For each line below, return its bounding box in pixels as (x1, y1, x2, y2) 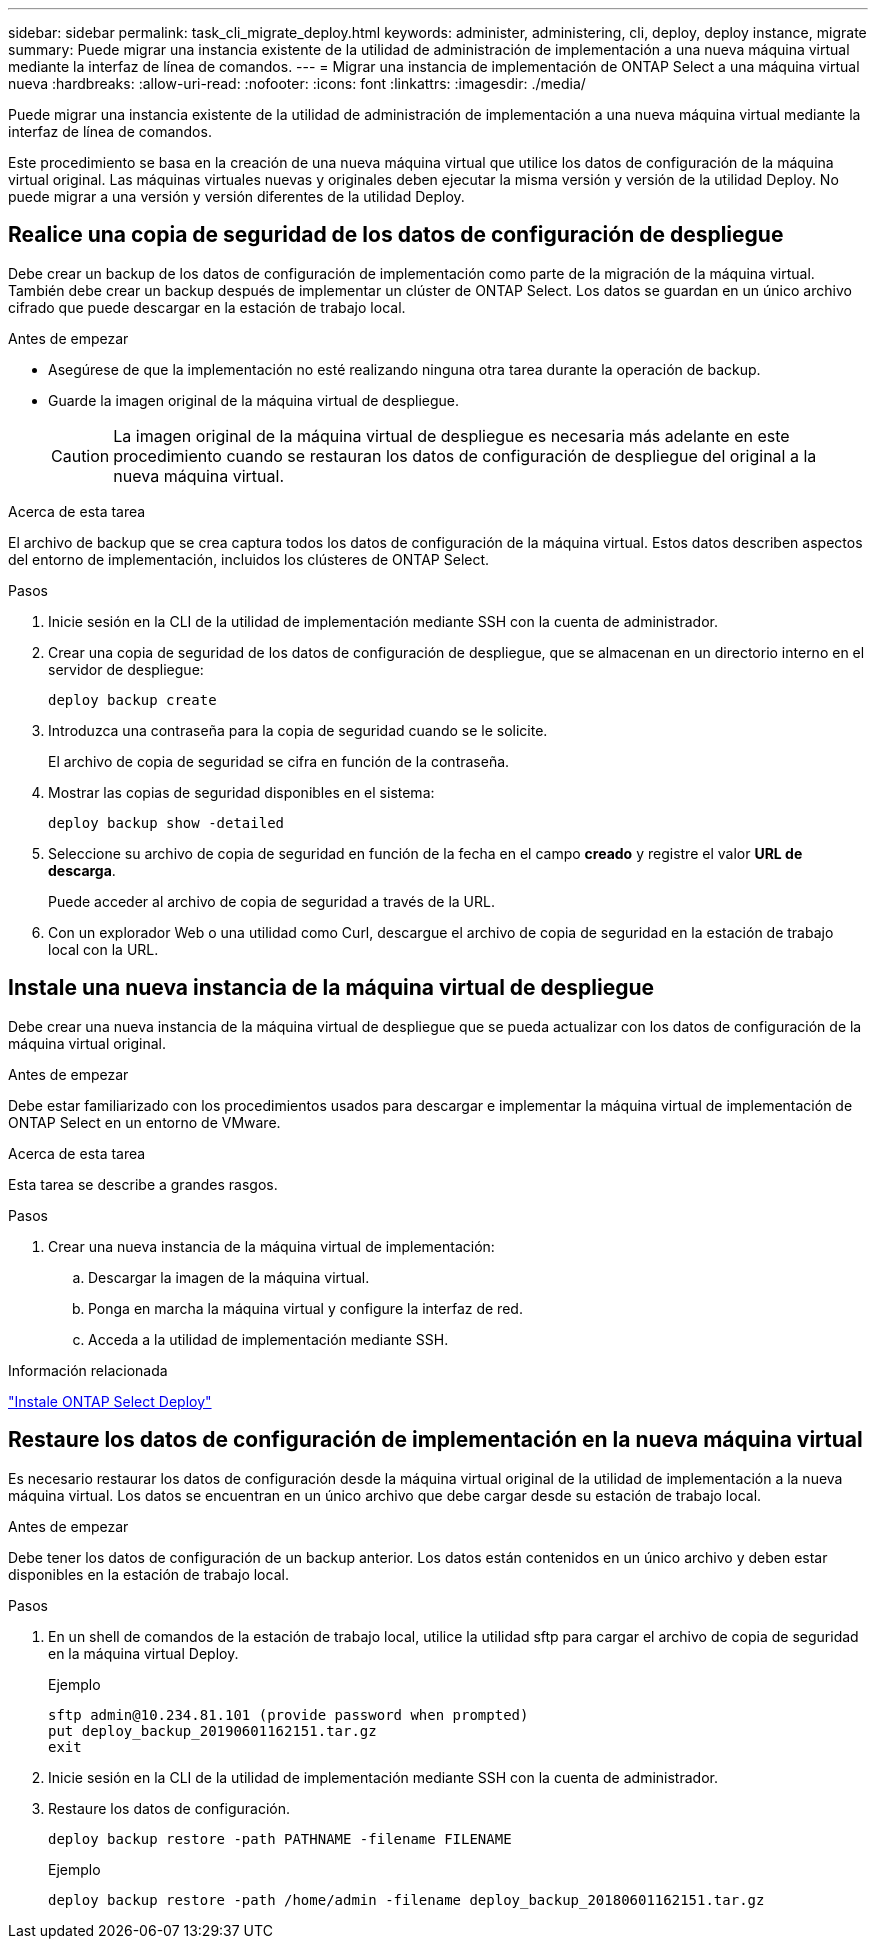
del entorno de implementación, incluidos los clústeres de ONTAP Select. (8, 550, 490, 568)
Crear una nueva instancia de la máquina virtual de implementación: (48, 1237, 495, 1255)
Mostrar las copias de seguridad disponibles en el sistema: (48, 783, 435, 801)
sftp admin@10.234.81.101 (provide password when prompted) (48, 1706, 529, 1723)
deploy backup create (48, 691, 217, 708)
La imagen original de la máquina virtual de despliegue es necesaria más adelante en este (113, 425, 790, 446)
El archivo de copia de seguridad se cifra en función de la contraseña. (48, 752, 510, 770)
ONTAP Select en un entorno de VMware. (8, 1113, 281, 1131)
